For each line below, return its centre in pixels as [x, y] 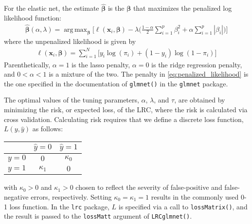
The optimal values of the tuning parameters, [72, 100]
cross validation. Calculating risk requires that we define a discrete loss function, [124, 119]
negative [16, 196]
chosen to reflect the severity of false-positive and [149, 187]
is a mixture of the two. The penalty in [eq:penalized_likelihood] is [149, 74]
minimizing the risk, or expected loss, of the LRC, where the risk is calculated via [126, 110]
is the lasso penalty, [101, 64]
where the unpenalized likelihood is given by [70, 41]
